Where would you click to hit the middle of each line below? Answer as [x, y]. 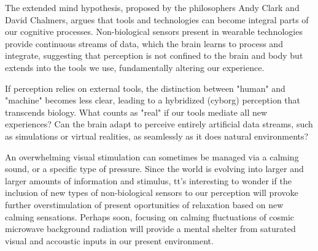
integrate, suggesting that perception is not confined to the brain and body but [154, 55]
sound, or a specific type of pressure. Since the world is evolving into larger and [154, 169]
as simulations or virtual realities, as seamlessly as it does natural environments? [157, 136]
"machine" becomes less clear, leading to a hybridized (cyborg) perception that [153, 100]
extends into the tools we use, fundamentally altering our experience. [135, 67]
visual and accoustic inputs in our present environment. [109, 240]
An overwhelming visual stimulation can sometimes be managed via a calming [152, 156]
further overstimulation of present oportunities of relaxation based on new [144, 204]
